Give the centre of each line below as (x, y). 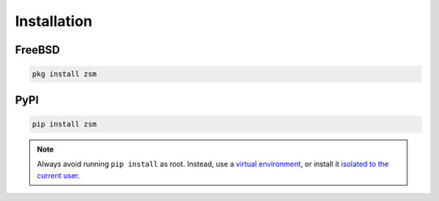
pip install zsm (65, 124)
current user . (59, 175)
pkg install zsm (65, 74)
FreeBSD (37, 50)
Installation (54, 21)
